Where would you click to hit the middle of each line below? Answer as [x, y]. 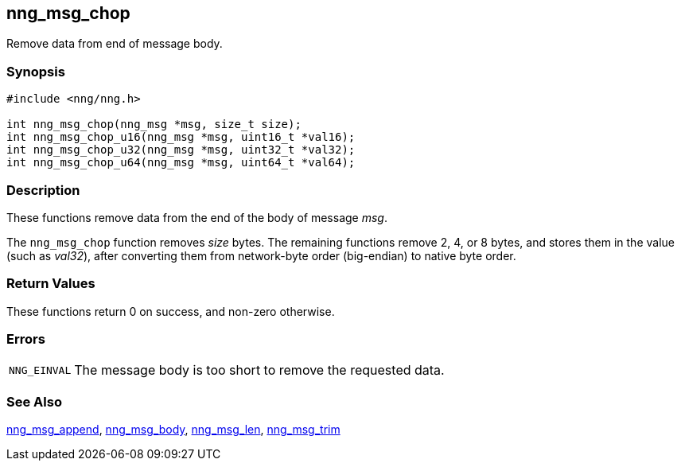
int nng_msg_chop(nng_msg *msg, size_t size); [154, 125]
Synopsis [36, 71]
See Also [34, 401]
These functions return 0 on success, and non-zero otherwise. [171, 311]
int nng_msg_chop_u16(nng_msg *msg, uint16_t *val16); [181, 137]
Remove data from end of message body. [115, 44]
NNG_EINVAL [40, 370]
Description [43, 190]
